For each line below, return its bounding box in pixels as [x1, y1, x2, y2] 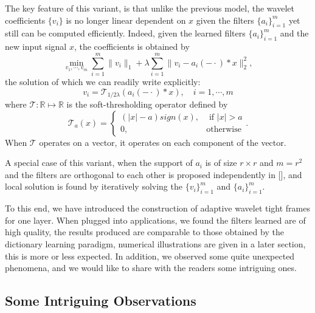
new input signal [5, 40, 67, 53]
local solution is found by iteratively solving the [5, 180, 182, 193]
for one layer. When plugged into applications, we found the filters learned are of [5, 213, 306, 226]
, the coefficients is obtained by [74, 40, 190, 53]
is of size [205, 156, 237, 169]
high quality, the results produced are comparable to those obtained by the [5, 225, 284, 238]
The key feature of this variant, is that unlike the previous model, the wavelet [5, 2, 294, 14]
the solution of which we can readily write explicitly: [5, 75, 201, 88]
